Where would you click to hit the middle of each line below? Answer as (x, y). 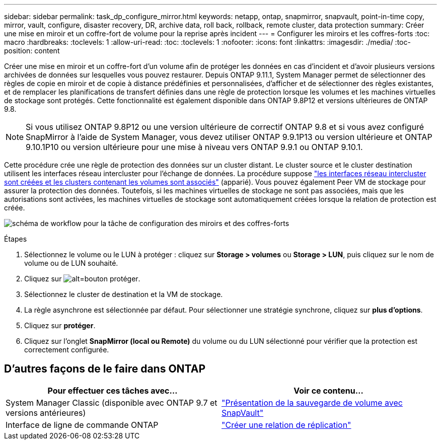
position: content (32, 51)
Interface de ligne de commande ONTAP (82, 425)
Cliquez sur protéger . (60, 325)
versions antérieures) (46, 413)
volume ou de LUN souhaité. (71, 263)
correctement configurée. (67, 350)
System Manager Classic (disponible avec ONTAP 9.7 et (112, 402)
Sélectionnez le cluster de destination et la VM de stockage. (124, 294)
